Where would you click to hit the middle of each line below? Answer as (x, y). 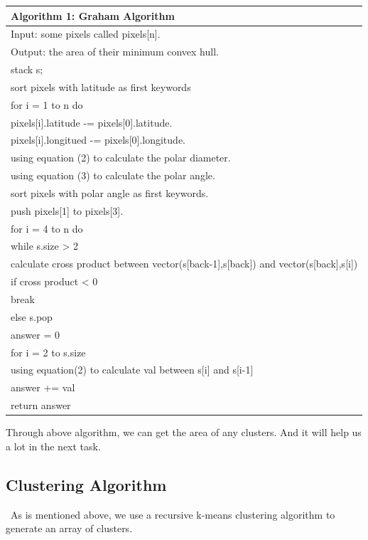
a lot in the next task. (53, 446)
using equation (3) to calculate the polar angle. (113, 175)
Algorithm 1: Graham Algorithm (93, 15)
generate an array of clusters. (69, 528)
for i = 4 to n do (47, 228)
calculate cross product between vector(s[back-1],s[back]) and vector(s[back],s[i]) (184, 264)
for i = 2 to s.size (48, 352)
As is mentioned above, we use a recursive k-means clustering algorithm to (173, 514)
